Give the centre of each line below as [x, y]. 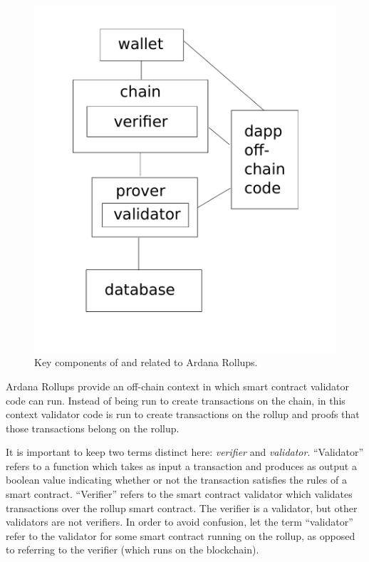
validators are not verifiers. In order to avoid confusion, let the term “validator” [180, 522]
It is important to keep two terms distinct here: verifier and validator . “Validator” [185, 452]
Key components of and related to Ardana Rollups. [146, 362]
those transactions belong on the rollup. [93, 428]
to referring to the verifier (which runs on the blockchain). [132, 550]
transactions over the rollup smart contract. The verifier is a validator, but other [182, 508]
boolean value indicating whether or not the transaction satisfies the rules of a [176, 480]
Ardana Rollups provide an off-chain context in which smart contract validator [178, 386]
